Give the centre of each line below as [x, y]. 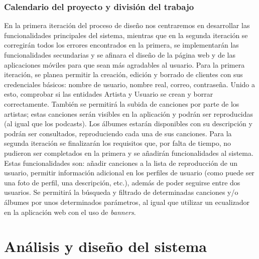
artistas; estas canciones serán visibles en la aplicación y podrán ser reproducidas [129, 113]
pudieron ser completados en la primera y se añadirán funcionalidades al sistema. [129, 153]
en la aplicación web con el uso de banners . [70, 212]
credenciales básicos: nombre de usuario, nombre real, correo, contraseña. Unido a [130, 84]
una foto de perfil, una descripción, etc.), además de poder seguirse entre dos [122, 182]
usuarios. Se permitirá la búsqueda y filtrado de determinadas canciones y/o [121, 192]
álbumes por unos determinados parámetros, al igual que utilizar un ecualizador [127, 202]
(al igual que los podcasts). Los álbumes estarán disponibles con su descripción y [128, 123]
